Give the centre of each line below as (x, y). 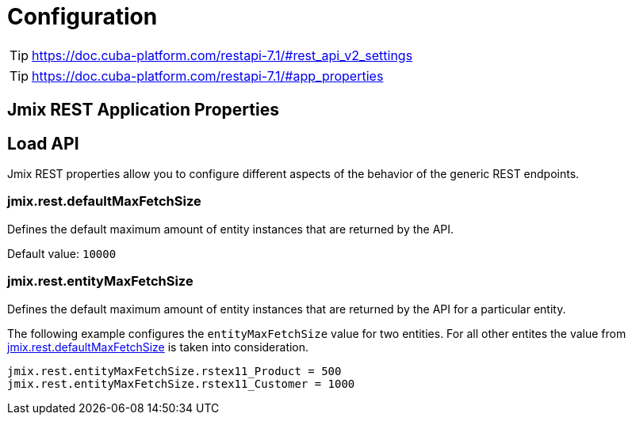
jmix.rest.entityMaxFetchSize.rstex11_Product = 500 (174, 371)
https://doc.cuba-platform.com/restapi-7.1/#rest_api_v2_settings (222, 55)
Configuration (82, 17)
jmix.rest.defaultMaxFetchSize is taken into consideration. (158, 347)
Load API (43, 143)
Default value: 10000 (62, 253)
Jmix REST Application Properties (143, 110)
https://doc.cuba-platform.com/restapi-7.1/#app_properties (208, 76)
